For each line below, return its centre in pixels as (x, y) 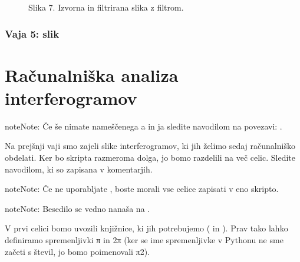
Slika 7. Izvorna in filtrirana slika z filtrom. (106, 7)
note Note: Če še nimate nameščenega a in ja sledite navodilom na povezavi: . (144, 126)
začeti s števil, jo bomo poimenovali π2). (77, 251)
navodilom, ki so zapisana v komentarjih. (79, 169)
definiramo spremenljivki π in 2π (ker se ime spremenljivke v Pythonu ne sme (144, 239)
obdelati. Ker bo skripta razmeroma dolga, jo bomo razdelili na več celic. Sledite (150, 157)
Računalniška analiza (92, 74)
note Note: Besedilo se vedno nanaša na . (78, 208)
